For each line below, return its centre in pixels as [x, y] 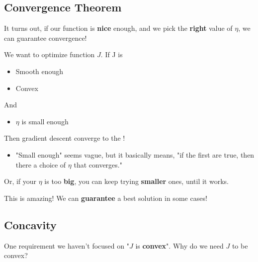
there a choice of [41, 164]
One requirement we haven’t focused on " [67, 245]
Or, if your [20, 181]
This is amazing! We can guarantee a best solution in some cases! [106, 198]
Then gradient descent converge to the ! [65, 138]
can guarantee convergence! [45, 38]
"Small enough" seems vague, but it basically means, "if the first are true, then [135, 154]
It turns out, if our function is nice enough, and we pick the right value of [118, 28]
